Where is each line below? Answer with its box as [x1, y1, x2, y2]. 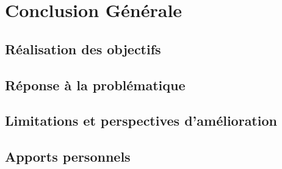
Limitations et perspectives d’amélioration [5, 111, 277, 130]
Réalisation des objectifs [5, 39, 161, 58]
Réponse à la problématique [5, 75, 186, 94]
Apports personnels [5, 147, 131, 166]
